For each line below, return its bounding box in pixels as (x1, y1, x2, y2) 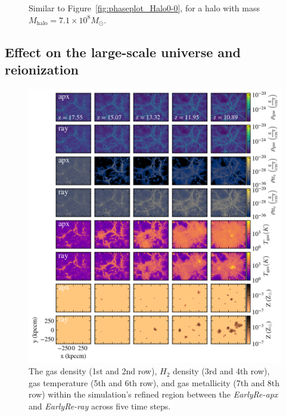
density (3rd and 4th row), (172, 365, 270, 377)
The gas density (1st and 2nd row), (29, 365, 157, 377)
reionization (5, 60, 79, 78)
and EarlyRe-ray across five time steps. (29, 400, 171, 412)
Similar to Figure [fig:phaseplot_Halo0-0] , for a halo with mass (29, 2, 260, 14)
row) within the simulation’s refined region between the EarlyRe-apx (29, 388, 278, 401)
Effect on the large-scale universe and (5, 42, 241, 61)
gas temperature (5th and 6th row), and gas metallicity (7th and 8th (29, 376, 280, 389)
